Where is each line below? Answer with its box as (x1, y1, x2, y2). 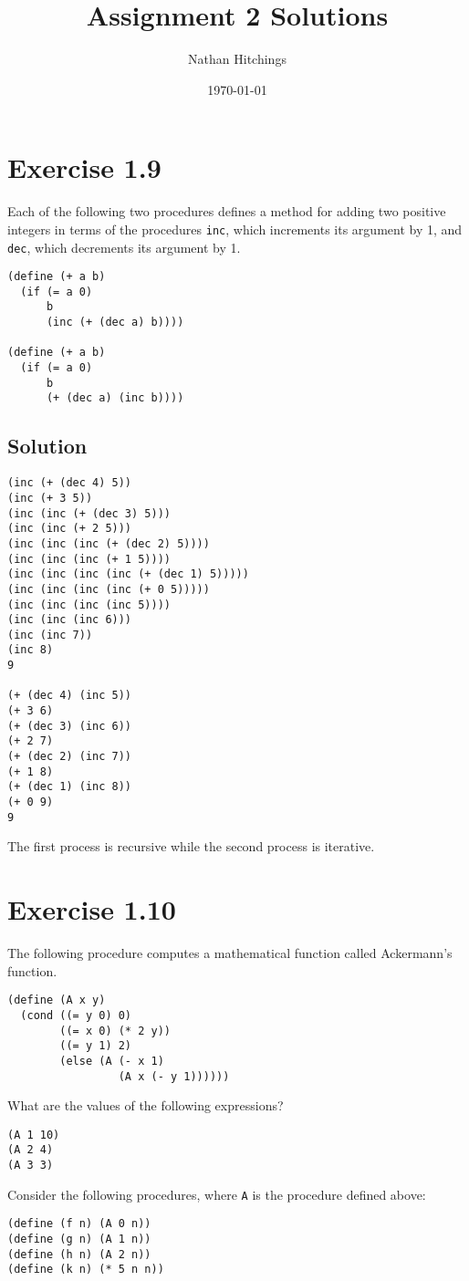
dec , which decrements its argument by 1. (7, 237, 241, 256)
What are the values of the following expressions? (7, 1096, 284, 1115)
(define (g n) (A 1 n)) (7, 1233, 151, 1246)
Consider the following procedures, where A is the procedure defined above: (7, 1184, 426, 1203)
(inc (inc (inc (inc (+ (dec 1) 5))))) (7, 568, 249, 581)
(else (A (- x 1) (59, 1054, 164, 1067)
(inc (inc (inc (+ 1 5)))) (7, 552, 171, 566)
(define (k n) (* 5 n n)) (7, 1263, 164, 1276)
